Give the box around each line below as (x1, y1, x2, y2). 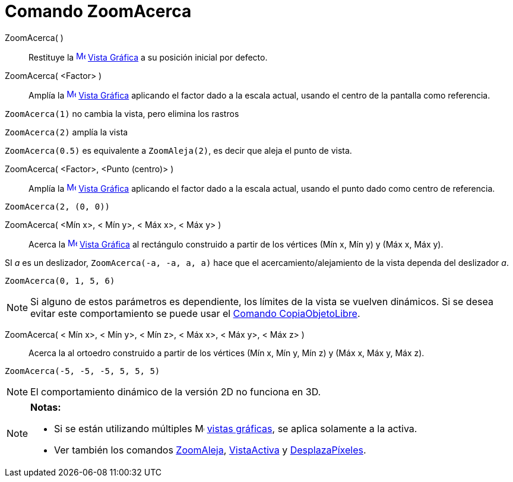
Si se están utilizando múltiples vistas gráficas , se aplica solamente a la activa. (54, 422, 417, 435)
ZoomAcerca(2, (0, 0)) (5, 201, 110, 211)
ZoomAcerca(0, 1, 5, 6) (5, 275, 115, 286)
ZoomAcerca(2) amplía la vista (5, 126, 128, 137)
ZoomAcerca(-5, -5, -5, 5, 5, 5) (5, 366, 160, 376)
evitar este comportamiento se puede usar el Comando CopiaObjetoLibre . (30, 307, 360, 319)
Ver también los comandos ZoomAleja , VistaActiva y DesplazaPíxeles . (54, 443, 366, 456)
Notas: (30, 401, 61, 413)
